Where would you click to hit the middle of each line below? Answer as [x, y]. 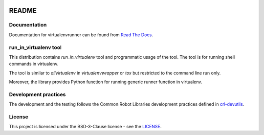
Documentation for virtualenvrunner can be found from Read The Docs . [81, 35]
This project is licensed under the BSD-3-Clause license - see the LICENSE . [85, 127]
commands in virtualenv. [34, 64]
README [23, 11]
